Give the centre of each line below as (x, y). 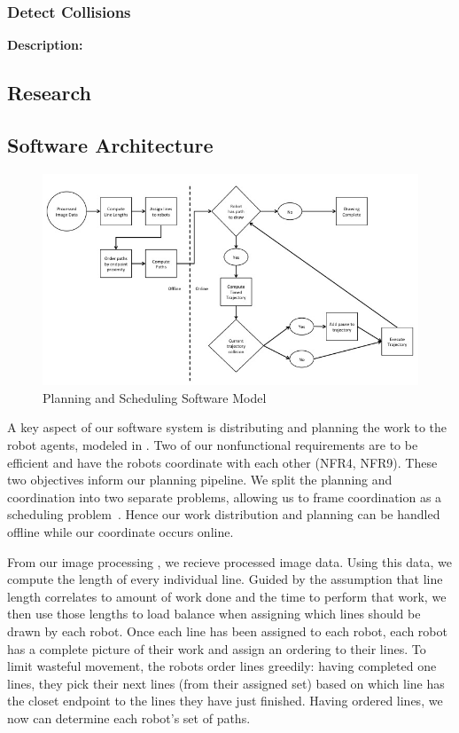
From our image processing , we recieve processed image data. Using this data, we (230, 561)
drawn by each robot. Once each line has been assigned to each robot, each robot (227, 631)
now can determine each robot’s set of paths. (129, 717)
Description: (45, 45)
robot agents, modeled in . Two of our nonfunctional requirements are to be (213, 445)
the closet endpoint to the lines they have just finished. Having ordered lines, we (225, 701)
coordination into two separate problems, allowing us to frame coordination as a (225, 497)
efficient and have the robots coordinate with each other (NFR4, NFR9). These (222, 462)
